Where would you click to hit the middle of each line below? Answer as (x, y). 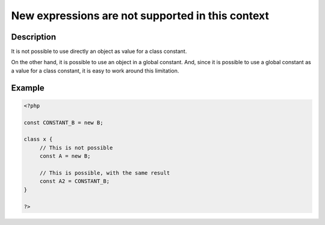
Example (28, 88)
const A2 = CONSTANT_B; (75, 181)
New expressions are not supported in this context (140, 16)
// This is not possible (76, 148)
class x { (38, 139)
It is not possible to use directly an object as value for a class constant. (99, 52)
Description (34, 37)
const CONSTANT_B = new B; (63, 122)
